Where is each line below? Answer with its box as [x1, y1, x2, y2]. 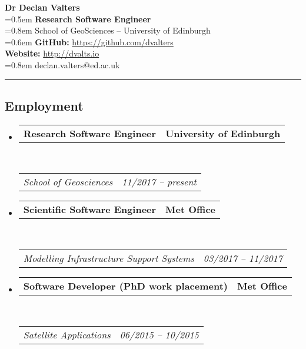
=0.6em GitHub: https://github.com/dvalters [5, 35, 174, 48]
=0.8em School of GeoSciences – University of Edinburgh [5, 24, 211, 36]
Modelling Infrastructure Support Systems [23, 251, 194, 265]
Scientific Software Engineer [23, 202, 157, 217]
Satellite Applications [23, 327, 111, 341]
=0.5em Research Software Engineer [5, 12, 151, 25]
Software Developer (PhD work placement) [23, 278, 228, 293]
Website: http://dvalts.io [5, 47, 99, 59]
